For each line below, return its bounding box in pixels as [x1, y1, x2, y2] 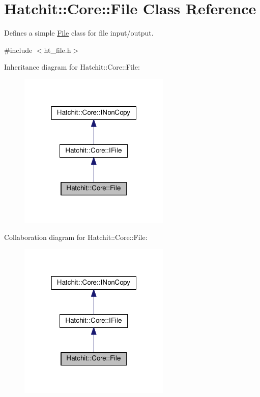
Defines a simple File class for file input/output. [4, 27, 154, 38]
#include [4, 44, 33, 55]
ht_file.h [44, 44, 71, 55]
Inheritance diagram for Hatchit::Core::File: [4, 62, 140, 72]
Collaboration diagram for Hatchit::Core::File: [4, 231, 148, 242]
